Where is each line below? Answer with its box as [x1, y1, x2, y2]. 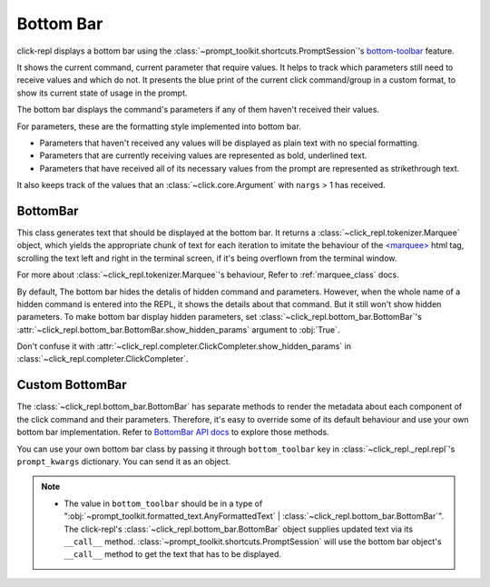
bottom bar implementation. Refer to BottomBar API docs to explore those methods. [16, 427, 330, 438]
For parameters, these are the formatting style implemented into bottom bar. [16, 121, 301, 132]
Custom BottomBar [16, 377, 127, 393]
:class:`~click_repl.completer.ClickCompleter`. [16, 353, 189, 364]
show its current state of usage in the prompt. [16, 87, 188, 98]
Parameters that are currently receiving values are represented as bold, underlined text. [39, 150, 367, 161]
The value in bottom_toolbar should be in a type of [64, 498, 263, 509]
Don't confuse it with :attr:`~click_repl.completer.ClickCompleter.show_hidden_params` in [16, 341, 351, 352]
